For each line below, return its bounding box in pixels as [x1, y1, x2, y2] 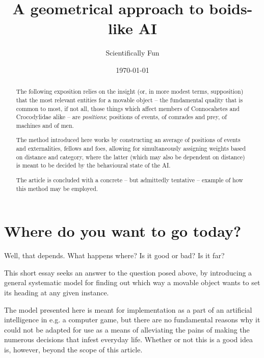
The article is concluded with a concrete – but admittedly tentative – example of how [16, 175, 243, 184]
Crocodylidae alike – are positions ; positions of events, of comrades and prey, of [16, 113, 227, 121]
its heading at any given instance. [4, 287, 109, 298]
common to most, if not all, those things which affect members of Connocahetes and [16, 104, 240, 113]
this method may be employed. [16, 184, 98, 192]
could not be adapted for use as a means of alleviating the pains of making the [4, 324, 250, 335]
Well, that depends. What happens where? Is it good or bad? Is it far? [4, 250, 225, 261]
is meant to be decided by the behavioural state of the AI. [16, 161, 171, 170]
